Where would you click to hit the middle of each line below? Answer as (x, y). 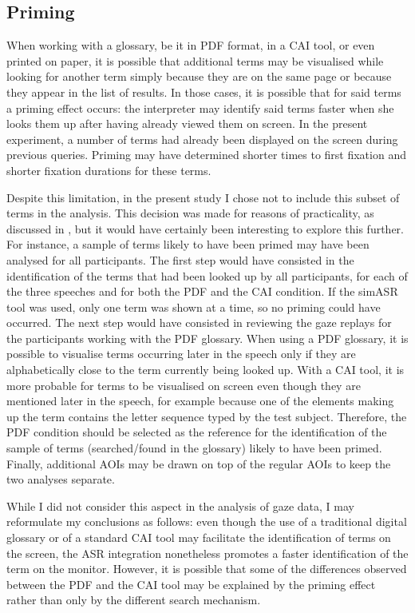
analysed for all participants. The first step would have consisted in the (180, 259)
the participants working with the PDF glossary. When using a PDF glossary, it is (207, 338)
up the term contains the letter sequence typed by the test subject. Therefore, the (207, 416)
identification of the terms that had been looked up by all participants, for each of (207, 275)
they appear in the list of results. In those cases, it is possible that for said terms (204, 92)
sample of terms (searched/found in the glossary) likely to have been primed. (194, 448)
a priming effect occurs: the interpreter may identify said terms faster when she (200, 107)
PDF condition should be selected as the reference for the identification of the (197, 432)
